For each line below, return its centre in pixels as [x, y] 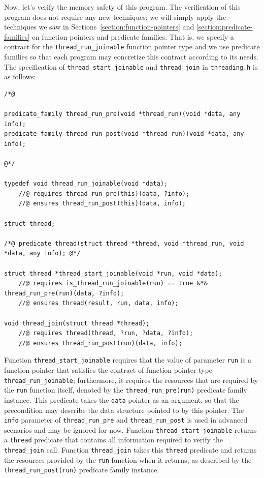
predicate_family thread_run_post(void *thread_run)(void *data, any [124, 134]
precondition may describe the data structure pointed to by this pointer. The [124, 410]
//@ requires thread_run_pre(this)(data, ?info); [104, 193]
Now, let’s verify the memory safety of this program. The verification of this [122, 7]
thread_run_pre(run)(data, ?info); [64, 293]
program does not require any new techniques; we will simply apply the [115, 17]
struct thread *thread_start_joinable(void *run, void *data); [113, 273]
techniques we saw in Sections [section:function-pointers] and [99, 27]
